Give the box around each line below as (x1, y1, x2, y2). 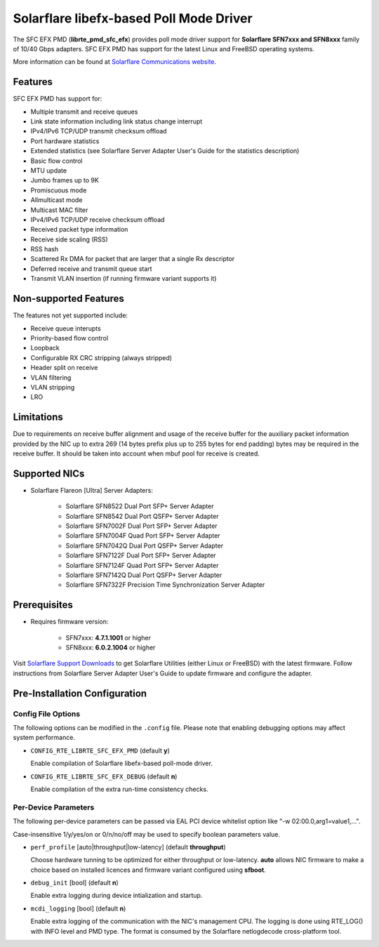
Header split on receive (30, 364, 98, 372)
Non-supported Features (13, 293, 124, 305)
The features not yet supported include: (13, 311, 128, 319)
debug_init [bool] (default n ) (30, 878, 119, 887)
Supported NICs (13, 468, 85, 479)
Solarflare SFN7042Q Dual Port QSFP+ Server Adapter (65, 541, 224, 550)
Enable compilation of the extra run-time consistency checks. (30, 785, 208, 793)
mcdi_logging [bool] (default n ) (30, 904, 126, 913)
